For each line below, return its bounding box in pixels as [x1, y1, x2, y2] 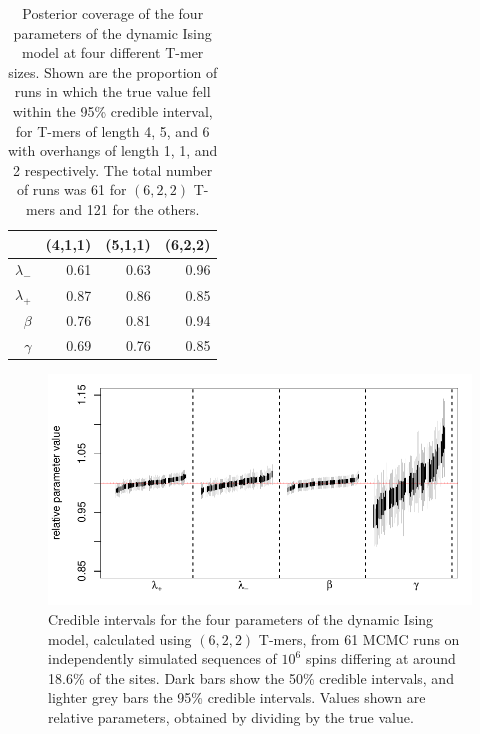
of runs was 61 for [16, 179, 127, 200]
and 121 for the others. [59, 198, 200, 219]
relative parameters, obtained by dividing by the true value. [48, 707, 414, 728]
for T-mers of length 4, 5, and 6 [15, 120, 210, 141]
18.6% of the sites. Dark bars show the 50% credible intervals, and [48, 667, 454, 688]
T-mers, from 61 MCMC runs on [258, 628, 460, 649]
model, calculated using [48, 628, 192, 649]
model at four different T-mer [22, 42, 204, 63]
